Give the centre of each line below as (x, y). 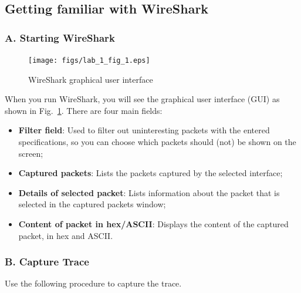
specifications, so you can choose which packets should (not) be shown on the (157, 142)
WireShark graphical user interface (91, 79)
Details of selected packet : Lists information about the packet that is (149, 192)
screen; (31, 153)
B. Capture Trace (47, 262)
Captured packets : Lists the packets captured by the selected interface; (150, 173)
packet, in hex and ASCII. (66, 235)
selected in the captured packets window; (92, 204)
